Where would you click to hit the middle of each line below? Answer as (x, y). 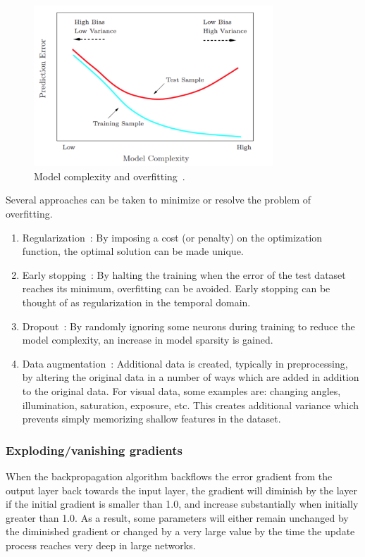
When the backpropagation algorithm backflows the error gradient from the (169, 476)
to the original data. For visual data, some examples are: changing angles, (181, 390)
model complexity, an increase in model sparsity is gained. (148, 340)
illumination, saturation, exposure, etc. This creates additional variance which (191, 405)
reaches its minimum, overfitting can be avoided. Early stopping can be (176, 288)
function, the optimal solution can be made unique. (133, 251)
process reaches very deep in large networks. (101, 545)
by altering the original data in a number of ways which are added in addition (191, 377)
